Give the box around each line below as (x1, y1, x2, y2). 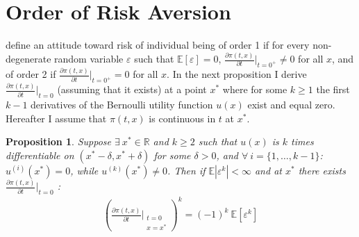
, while (70, 163, 99, 178)
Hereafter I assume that (6, 111, 107, 125)
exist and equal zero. (247, 97, 335, 112)
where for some (222, 82, 287, 97)
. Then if (167, 163, 206, 178)
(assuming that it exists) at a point (57, 82, 207, 97)
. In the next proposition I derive (167, 67, 307, 81)
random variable (54, 51, 124, 66)
